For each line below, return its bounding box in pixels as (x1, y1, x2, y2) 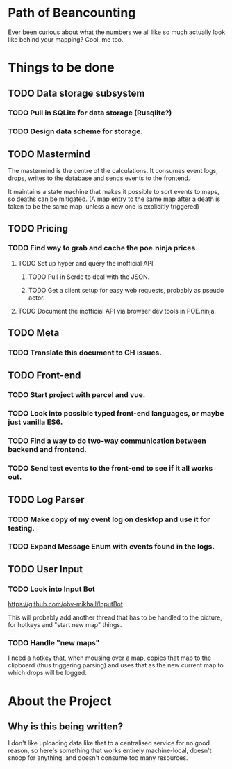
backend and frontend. (8, 445, 88, 455)
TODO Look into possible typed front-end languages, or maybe (8, 409, 224, 419)
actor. (28, 293, 45, 302)
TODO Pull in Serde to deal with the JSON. (28, 273, 150, 281)
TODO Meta (8, 327, 60, 339)
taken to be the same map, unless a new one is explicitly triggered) (8, 202, 200, 211)
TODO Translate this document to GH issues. (8, 348, 162, 357)
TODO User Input (8, 563, 83, 575)
